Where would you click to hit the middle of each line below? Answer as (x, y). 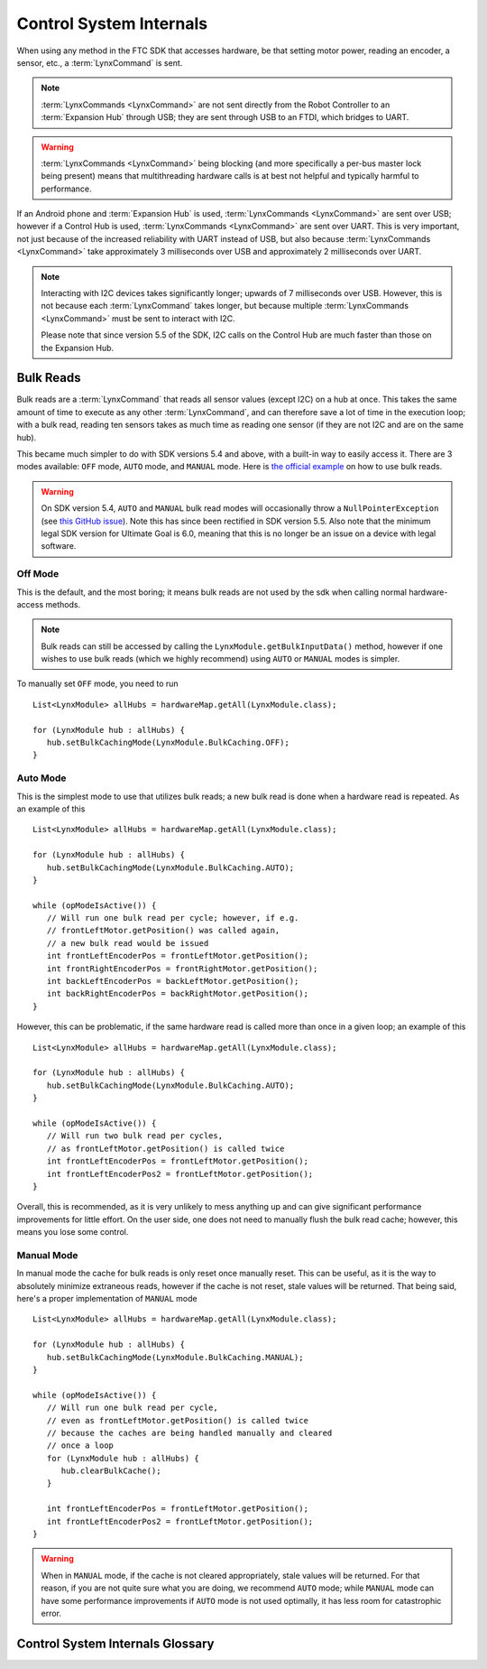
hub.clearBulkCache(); (111, 1471)
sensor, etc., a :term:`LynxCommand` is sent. (100, 62)
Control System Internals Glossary (115, 1643)
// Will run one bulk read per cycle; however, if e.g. (173, 918)
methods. (63, 604)
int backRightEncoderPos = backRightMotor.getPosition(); (177, 994)
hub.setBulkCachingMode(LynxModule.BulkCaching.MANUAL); (175, 1357)
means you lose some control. (73, 1232)
